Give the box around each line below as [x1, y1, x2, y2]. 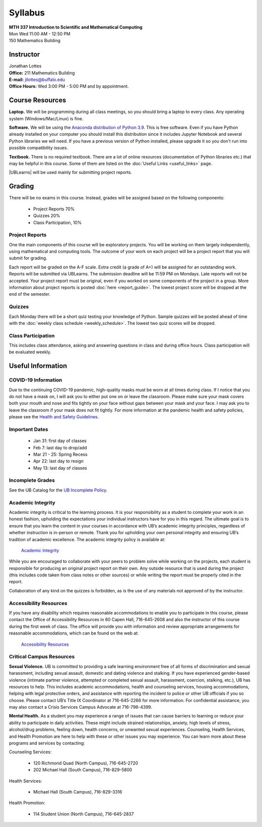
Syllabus [9, 7, 45, 18]
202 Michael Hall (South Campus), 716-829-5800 [33, 767, 132, 773]
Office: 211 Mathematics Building [9, 70, 75, 76]
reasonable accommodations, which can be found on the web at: [9, 630, 139, 636]
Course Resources [9, 96, 66, 104]
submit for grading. [9, 255, 48, 261]
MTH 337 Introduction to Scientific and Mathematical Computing [9, 24, 143, 30]
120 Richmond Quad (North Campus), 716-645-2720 [33, 760, 138, 766]
